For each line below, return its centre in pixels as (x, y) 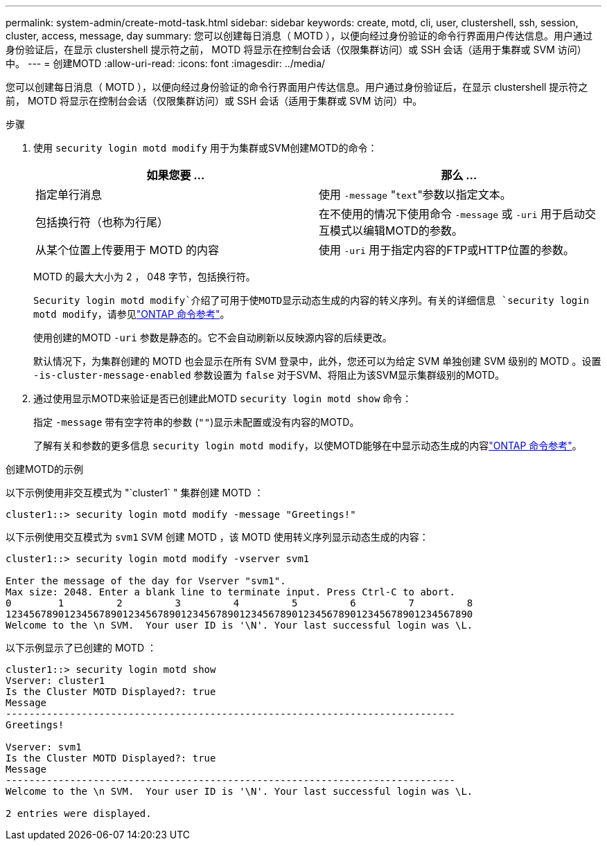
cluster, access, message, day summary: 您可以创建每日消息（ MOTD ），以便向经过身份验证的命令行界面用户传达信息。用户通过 (299, 36)
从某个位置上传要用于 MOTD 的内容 (127, 250)
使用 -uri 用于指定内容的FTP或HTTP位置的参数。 (447, 250)
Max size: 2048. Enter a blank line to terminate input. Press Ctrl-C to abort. (231, 592)
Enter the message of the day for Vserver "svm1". (146, 581)
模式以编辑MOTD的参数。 (397, 231)
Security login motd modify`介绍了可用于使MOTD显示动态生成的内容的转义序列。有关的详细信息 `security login (311, 300)
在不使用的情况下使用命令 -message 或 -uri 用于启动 (452, 214)
